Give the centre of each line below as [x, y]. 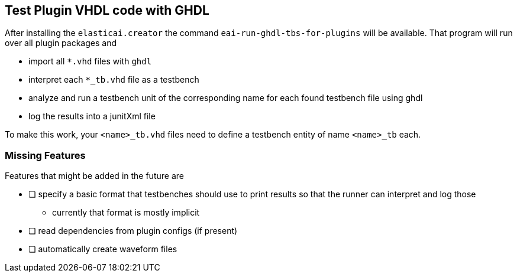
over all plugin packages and [61, 43]
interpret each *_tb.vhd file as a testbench [114, 80]
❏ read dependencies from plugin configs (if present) [133, 231]
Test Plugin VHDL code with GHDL [107, 10]
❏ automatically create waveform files [103, 249]
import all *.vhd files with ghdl [90, 61]
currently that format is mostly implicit [126, 213]
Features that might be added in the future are [94, 176]
